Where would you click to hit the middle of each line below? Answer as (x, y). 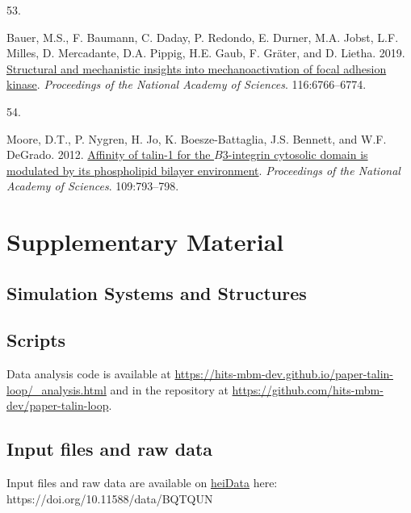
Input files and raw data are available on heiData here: (142, 483)
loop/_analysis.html (57, 389)
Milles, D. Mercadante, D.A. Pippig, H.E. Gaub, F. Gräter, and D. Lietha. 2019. (206, 53)
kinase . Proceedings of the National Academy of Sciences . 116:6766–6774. (187, 84)
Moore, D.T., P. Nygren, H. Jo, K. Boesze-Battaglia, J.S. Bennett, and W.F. (197, 138)
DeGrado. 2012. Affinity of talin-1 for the (109, 154)
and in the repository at (169, 389)
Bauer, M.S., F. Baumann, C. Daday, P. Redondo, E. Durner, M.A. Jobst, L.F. (203, 37)
